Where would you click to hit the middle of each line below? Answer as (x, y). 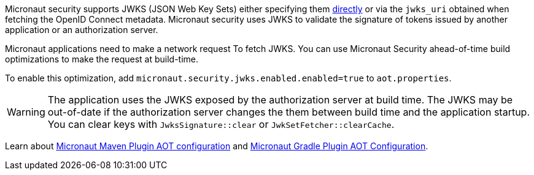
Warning (26, 112)
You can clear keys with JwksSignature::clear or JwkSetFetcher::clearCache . (221, 124)
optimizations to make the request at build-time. (102, 59)
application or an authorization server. (82, 30)
